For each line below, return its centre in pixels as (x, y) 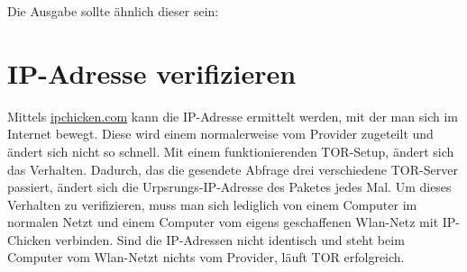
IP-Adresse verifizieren (152, 73)
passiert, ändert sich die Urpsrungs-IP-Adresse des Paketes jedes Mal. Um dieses (229, 187)
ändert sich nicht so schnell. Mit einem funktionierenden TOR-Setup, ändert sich (231, 151)
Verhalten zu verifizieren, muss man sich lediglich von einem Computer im (212, 204)
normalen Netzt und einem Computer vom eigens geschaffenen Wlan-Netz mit (223, 222)
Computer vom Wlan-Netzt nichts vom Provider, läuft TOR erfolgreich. (206, 257)
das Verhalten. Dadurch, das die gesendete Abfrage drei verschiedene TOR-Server (233, 169)
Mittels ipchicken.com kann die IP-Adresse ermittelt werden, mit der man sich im (233, 116)
